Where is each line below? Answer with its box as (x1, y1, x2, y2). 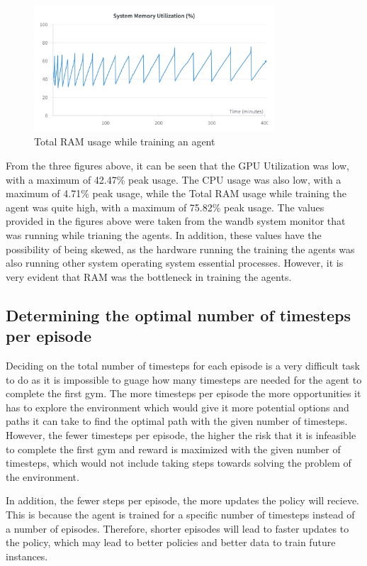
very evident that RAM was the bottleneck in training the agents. (6, 269, 292, 284)
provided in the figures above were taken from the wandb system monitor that (6, 213, 346, 228)
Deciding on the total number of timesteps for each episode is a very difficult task (6, 357, 360, 372)
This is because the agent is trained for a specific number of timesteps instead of (6, 506, 355, 521)
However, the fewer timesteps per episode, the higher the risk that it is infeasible (6, 427, 356, 442)
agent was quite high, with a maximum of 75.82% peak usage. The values (6, 199, 324, 214)
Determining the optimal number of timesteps (6, 304, 351, 326)
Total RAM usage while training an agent (34, 134, 215, 149)
